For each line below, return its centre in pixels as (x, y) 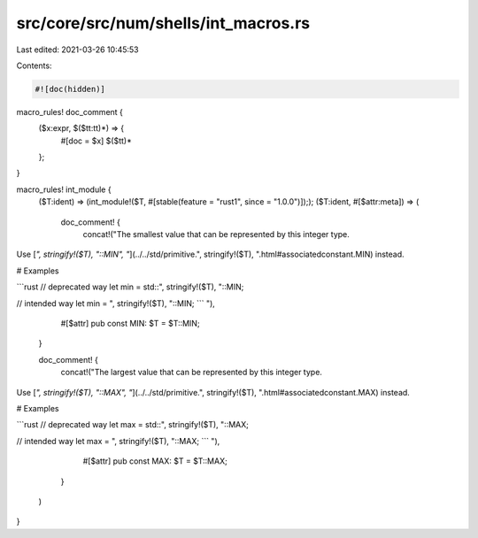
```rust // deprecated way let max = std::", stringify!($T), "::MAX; (133, 425)
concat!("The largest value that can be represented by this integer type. (192, 373)
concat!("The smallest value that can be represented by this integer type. (216, 234)
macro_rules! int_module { (64, 189)
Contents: (34, 65)
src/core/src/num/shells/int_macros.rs (163, 23)
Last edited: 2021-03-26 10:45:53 (77, 50)
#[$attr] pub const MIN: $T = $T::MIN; (130, 323)
